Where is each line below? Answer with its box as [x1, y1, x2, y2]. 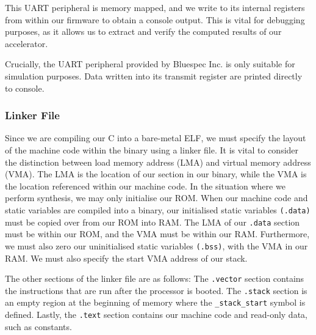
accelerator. [5, 37, 48, 50]
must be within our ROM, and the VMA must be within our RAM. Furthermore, [5, 227, 310, 240]
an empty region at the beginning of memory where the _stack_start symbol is [5, 296, 306, 309]
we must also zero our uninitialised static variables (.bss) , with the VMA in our [5, 239, 308, 252]
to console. [5, 81, 45, 94]
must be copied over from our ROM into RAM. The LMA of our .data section [5, 215, 300, 228]
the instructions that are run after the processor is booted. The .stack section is [5, 284, 307, 296]
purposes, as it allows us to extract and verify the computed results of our [5, 25, 282, 38]
